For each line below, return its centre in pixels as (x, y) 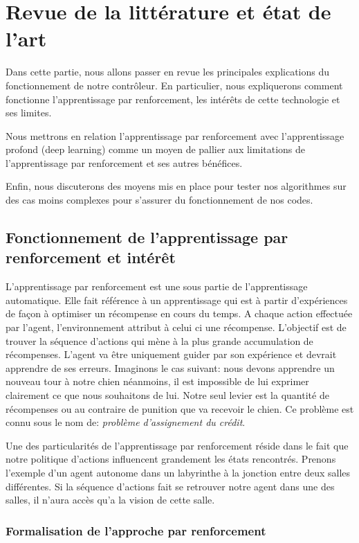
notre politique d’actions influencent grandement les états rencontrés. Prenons (171, 459)
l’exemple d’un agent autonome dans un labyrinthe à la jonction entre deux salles (178, 472)
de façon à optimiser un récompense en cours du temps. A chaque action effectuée (179, 313)
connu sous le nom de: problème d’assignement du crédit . (126, 422)
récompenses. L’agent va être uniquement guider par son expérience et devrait (171, 354)
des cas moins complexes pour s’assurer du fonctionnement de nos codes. (159, 200)
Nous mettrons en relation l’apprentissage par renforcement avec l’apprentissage (175, 135)
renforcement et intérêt (91, 257)
